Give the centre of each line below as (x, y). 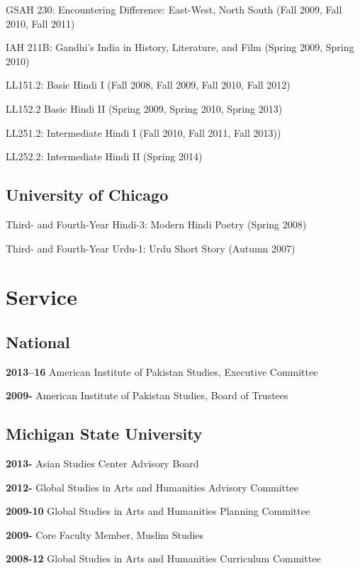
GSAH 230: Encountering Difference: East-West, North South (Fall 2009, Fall (174, 9)
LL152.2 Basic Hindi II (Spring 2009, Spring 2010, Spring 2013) (144, 108)
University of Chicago (87, 195)
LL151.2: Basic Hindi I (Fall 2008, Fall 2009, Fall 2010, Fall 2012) (148, 85)
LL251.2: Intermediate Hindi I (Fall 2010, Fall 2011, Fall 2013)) (144, 132)
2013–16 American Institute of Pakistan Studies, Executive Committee (162, 371)
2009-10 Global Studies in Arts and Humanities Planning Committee (158, 511)
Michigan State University (104, 434)
